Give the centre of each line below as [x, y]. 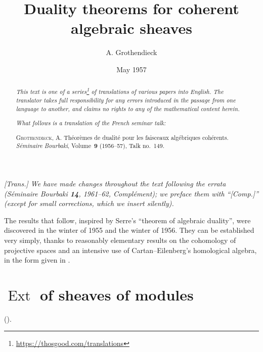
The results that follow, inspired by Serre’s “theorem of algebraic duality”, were [127, 220]
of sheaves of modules [117, 294]
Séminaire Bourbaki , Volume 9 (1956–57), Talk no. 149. [90, 146]
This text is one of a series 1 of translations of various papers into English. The [120, 91]
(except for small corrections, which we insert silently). [89, 203]
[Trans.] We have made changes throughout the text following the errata [115, 183]
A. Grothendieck [131, 52]
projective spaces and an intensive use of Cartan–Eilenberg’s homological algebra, [130, 250]
